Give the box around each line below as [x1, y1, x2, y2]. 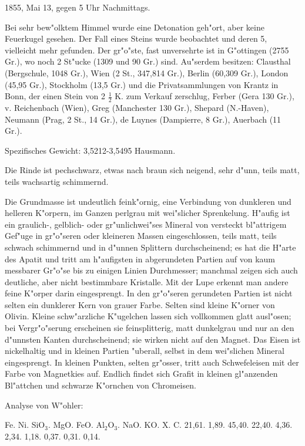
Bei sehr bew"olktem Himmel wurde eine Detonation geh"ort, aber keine [5, 21, 264, 33]
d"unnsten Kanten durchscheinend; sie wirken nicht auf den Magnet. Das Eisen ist [5, 333, 301, 345]
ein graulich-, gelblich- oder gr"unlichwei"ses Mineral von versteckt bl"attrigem [5, 218, 287, 230]
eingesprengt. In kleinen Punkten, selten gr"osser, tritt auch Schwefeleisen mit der [5, 356, 299, 368]
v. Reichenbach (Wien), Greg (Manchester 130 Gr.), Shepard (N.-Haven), [5, 101, 269, 113]
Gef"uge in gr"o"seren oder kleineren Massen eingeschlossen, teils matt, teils [5, 229, 277, 242]
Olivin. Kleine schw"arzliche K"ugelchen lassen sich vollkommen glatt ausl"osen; [5, 310, 291, 322]
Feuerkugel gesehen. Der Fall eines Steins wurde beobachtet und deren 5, [5, 32, 267, 45]
